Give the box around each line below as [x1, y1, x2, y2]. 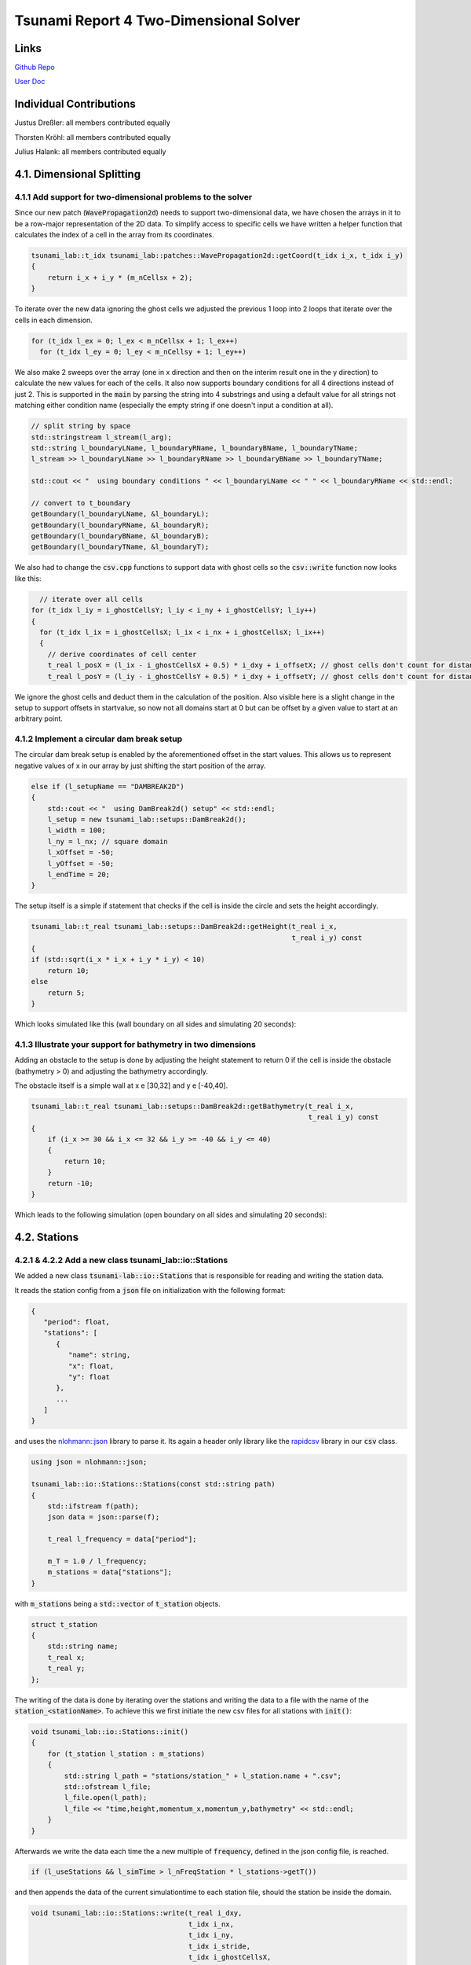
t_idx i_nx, [188, 1919, 235, 1929]
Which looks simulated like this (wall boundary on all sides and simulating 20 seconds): [14, 1019, 297, 1029]
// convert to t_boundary [31, 498, 131, 507]
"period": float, [43, 1317, 110, 1326]
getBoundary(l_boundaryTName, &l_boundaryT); [31, 542, 210, 552]
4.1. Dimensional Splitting [14, 167, 141, 181]
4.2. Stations [14, 1230, 78, 1243]
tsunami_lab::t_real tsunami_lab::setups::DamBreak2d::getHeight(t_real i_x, [31, 922, 338, 931]
